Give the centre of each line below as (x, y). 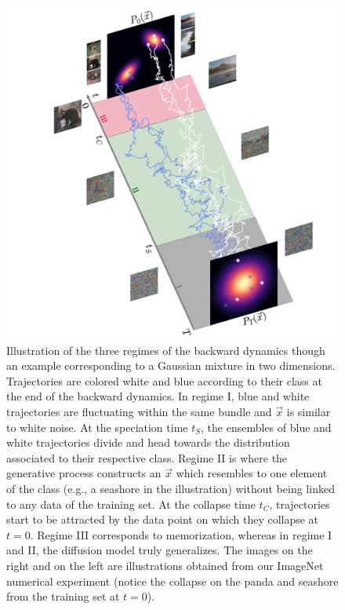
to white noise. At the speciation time (97, 427)
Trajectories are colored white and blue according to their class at (164, 380)
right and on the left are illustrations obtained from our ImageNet (165, 565)
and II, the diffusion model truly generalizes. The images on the (160, 550)
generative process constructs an (84, 473)
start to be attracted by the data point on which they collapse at (163, 519)
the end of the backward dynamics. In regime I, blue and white (158, 396)
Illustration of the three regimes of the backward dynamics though (166, 350)
